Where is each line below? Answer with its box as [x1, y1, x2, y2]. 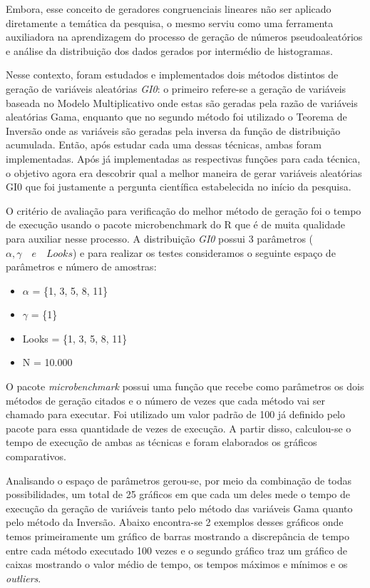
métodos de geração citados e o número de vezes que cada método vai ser [6, 392, 325, 407]
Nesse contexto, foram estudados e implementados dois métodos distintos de [6, 67, 339, 82]
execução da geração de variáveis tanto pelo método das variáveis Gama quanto [6, 500, 353, 515]
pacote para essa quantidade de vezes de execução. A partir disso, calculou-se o [6, 420, 351, 435]
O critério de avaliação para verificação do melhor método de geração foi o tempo [6, 203, 361, 218]
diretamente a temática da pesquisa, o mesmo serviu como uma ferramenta [6, 15, 334, 30]
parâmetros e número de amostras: [6, 259, 157, 274]
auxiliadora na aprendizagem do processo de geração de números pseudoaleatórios [6, 29, 363, 44]
